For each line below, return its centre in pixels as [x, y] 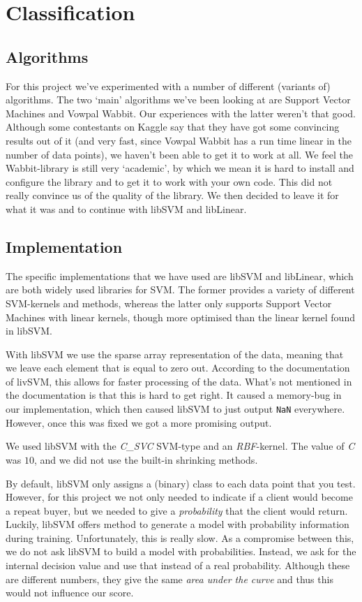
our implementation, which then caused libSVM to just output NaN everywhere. [175, 409]
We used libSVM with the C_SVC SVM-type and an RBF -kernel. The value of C [180, 446]
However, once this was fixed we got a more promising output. [139, 422]
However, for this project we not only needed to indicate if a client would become [179, 497]
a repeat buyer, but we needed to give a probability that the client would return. [177, 510]
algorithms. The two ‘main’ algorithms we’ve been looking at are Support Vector [178, 100]
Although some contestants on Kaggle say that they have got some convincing [173, 127]
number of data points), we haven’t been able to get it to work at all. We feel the [179, 154]
